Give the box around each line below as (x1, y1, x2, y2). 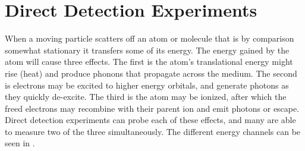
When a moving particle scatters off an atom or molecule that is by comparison (5, 32, 294, 45)
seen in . (5, 137, 35, 149)
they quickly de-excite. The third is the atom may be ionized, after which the (5, 90, 287, 103)
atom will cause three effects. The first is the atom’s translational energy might (5, 55, 293, 68)
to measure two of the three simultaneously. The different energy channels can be (5, 125, 301, 137)
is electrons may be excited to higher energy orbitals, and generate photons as (5, 78, 289, 91)
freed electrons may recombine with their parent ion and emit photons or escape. (5, 102, 300, 114)
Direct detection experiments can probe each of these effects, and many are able (5, 114, 296, 126)
